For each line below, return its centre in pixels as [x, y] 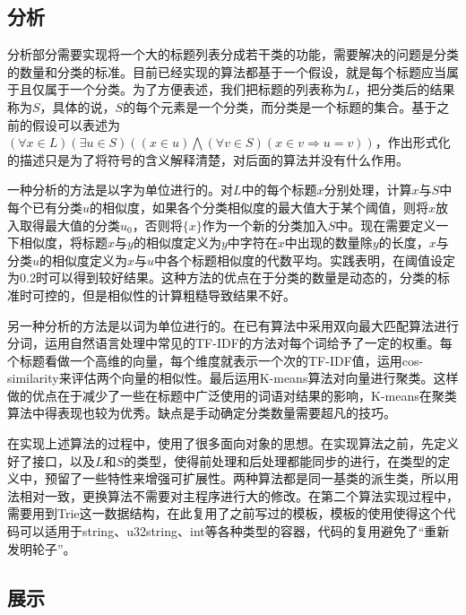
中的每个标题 [279, 190]
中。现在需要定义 [386, 225]
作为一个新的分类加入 [265, 225]
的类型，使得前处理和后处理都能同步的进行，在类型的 [281, 460]
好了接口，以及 [51, 460]
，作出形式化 [413, 142]
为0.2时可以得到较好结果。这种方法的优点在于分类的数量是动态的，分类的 [222, 277]
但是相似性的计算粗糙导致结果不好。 [189, 295]
